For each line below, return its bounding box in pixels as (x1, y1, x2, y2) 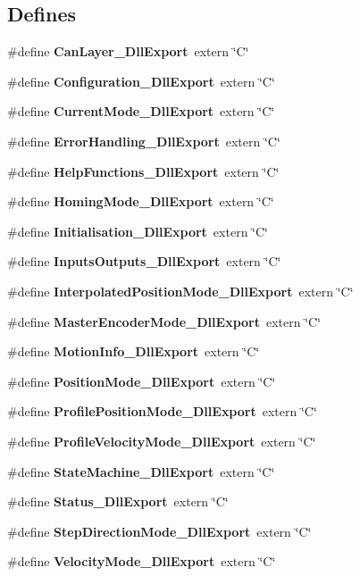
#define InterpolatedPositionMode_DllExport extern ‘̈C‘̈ (7, 281, 354, 300)
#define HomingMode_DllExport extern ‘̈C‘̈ (7, 192, 274, 211)
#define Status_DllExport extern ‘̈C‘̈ (7, 492, 229, 511)
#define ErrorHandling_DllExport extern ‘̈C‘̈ (7, 131, 280, 150)
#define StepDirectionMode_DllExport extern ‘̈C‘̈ (7, 522, 312, 540)
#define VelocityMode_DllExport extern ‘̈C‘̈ (7, 552, 276, 571)
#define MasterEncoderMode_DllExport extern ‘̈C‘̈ (7, 312, 322, 330)
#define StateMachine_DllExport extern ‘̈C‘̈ (7, 462, 275, 480)
